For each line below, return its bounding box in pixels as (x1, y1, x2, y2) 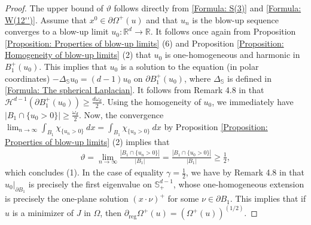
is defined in (227, 72, 272, 84)
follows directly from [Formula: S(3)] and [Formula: (114, 2, 301, 14)
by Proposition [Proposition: (164, 120, 268, 132)
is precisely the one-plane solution (5, 192, 129, 205)
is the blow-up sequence (192, 13, 279, 26)
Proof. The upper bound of (5, 2, 103, 14)
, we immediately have (212, 95, 294, 107)
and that (146, 13, 178, 26)
